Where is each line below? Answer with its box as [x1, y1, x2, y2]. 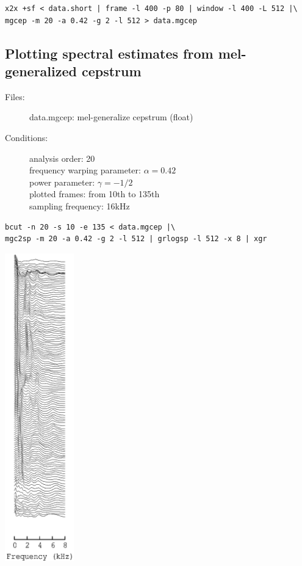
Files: [5, 90, 25, 103]
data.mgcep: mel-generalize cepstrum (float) [29, 111, 193, 123]
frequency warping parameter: [29, 164, 141, 176]
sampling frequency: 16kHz [29, 199, 130, 212]
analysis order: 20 [29, 151, 95, 164]
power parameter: [29, 175, 95, 188]
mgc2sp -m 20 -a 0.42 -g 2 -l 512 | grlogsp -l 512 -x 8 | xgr [5, 234, 267, 244]
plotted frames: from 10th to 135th [29, 187, 160, 200]
